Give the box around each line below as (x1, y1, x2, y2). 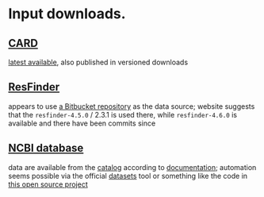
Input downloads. (8, 5, 126, 23)
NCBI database (8, 141, 84, 155)
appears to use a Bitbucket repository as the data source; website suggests (8, 101, 255, 111)
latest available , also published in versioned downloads (8, 57, 189, 67)
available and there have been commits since (8, 118, 156, 128)
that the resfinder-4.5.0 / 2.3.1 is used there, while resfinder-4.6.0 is (8, 110, 238, 119)
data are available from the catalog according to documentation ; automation (8, 162, 257, 172)
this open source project (8, 180, 89, 189)
